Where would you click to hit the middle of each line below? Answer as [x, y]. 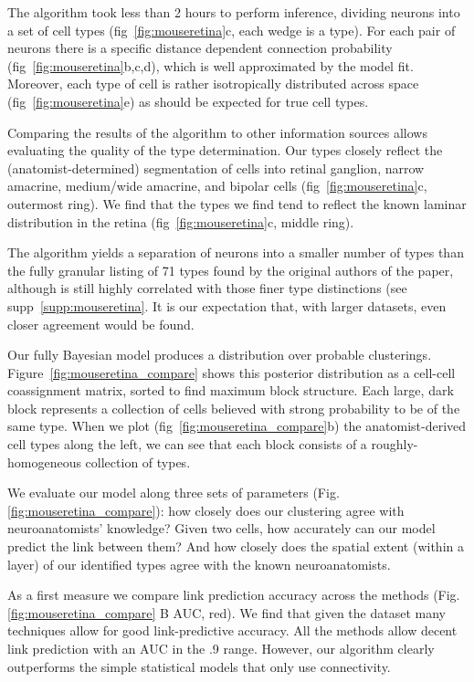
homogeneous [44, 462]
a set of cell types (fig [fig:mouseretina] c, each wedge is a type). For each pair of [232, 30]
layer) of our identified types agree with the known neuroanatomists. [199, 564]
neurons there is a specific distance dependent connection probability [200, 48]
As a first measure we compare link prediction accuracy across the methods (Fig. [234, 595]
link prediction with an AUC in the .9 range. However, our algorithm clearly [221, 648]
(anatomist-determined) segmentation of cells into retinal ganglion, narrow [216, 168]
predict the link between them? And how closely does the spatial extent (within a [236, 546]
